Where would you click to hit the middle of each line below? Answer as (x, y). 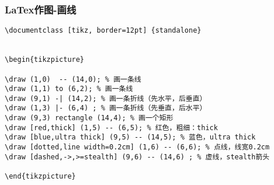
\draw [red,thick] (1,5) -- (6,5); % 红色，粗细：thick (111, 128)
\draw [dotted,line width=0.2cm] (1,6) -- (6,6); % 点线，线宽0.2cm (137, 147)
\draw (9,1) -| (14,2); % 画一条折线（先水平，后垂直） (106, 98)
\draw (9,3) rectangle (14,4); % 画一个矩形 (89, 118)
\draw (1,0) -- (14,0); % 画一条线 (73, 79)
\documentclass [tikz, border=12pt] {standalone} (103, 31)
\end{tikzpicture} (40, 177)
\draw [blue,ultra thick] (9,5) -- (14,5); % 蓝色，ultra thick (130, 137)
